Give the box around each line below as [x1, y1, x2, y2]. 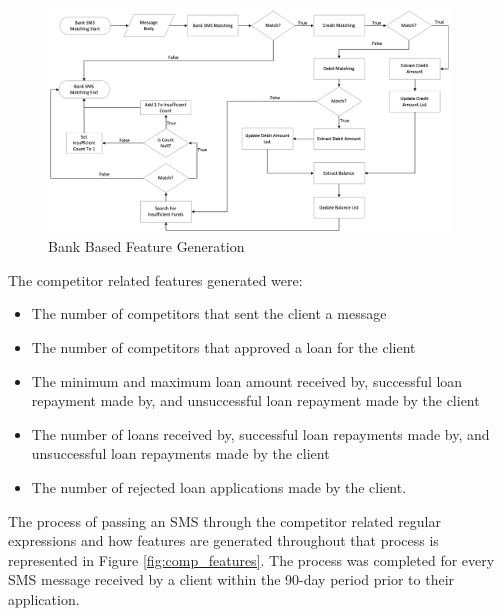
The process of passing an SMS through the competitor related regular [8, 510, 442, 531]
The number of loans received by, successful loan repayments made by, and [31, 423, 490, 444]
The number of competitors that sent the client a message [31, 303, 387, 324]
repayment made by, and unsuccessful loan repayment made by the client [31, 390, 480, 411]
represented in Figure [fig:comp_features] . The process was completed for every [8, 549, 495, 570]
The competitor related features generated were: [8, 269, 303, 290]
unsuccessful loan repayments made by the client [31, 443, 330, 464]
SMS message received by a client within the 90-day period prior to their [8, 569, 455, 590]
